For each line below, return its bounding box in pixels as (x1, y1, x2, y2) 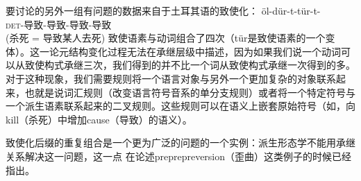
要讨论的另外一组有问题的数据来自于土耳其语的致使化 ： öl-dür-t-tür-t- (6, 3, 321, 17)
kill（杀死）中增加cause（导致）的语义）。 (6, 112, 192, 126)
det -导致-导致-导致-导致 (6, 17, 112, 31)
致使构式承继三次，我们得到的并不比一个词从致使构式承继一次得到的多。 (24, 58, 355, 72)
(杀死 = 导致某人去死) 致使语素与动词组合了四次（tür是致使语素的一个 (6, 31, 326, 45)
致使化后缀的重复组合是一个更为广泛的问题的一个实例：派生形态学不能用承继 (6, 135, 355, 150)
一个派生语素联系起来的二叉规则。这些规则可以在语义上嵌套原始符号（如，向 (6, 98, 355, 113)
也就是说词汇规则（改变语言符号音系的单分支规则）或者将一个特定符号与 (24, 85, 355, 99)
